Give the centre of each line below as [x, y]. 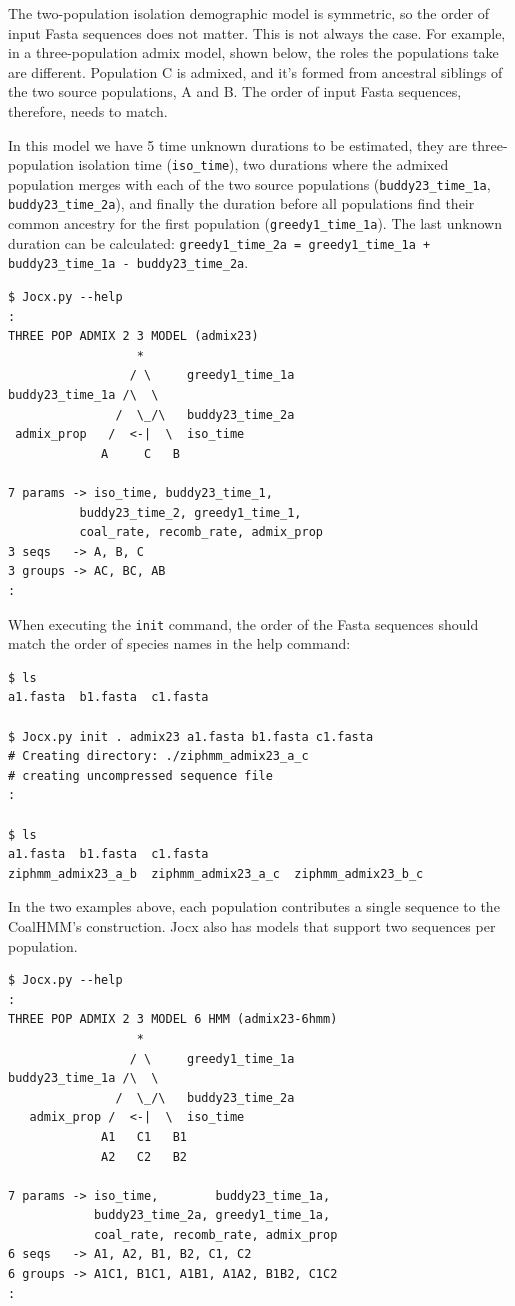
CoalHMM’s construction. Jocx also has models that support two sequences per [252, 925]
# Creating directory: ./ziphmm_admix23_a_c [158, 756]
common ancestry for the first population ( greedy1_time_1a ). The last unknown [255, 223]
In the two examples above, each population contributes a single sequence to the [254, 906]
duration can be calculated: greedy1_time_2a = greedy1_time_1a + [219, 242]
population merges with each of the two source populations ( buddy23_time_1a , [249, 183]
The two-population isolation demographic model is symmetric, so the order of [249, 13]
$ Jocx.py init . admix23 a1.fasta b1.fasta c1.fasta [191, 736]
